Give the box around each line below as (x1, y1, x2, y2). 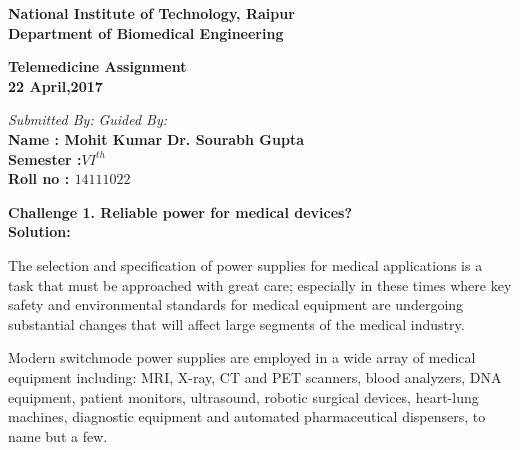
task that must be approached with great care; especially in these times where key (8, 274, 512, 295)
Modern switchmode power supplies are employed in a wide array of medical (8, 347, 476, 368)
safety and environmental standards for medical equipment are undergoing (8, 294, 464, 315)
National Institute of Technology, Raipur (8, 3, 295, 23)
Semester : (8, 148, 82, 169)
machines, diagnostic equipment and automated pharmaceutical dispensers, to (8, 406, 486, 427)
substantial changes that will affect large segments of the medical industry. (8, 313, 465, 334)
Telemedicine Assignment (8, 56, 187, 77)
